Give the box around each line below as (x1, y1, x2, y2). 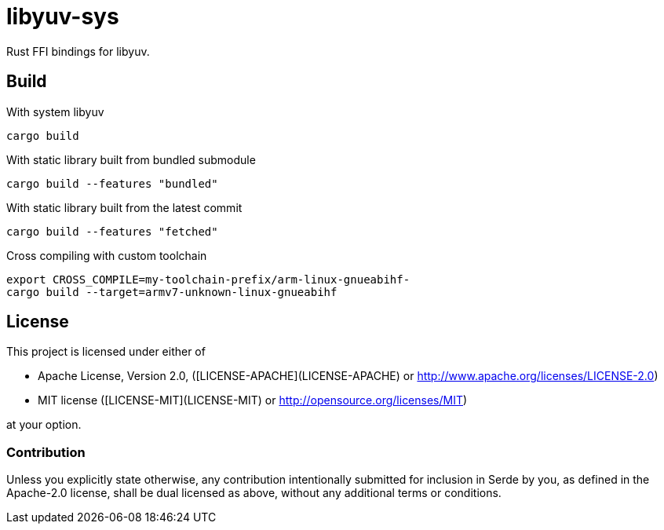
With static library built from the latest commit (6, 200, 243, 214)
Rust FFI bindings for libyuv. (6, 44, 150, 58)
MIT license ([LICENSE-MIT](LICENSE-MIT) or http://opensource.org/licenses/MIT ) (38, 393, 468, 408)
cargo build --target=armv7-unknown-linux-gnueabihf (6, 285, 337, 298)
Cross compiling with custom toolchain (6, 248, 207, 262)
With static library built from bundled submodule (6, 152, 256, 166)
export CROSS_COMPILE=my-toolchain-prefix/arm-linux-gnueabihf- (6, 272, 410, 286)
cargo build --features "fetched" (6, 225, 218, 238)
